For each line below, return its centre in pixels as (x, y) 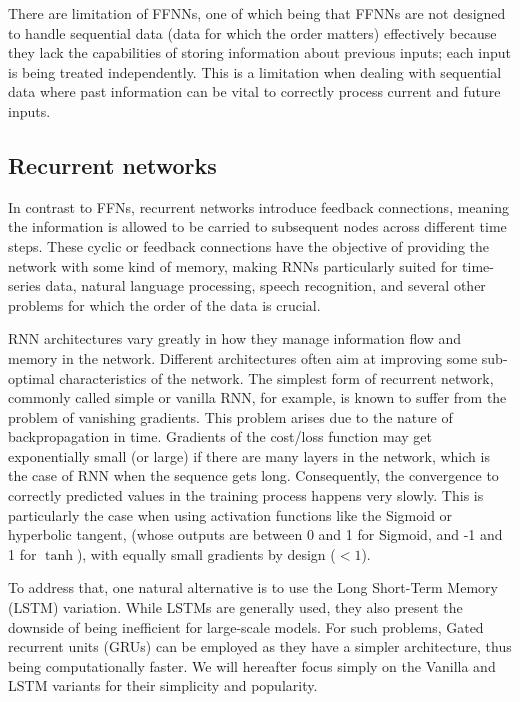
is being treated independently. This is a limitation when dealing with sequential (255, 71)
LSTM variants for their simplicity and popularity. (163, 685)
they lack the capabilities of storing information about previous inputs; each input (259, 52)
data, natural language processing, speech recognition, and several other (265, 285)
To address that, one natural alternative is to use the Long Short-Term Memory (253, 587)
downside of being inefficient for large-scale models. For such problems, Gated (246, 626)
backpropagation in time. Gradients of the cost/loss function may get (220, 436)
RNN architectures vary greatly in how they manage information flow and (235, 338)
